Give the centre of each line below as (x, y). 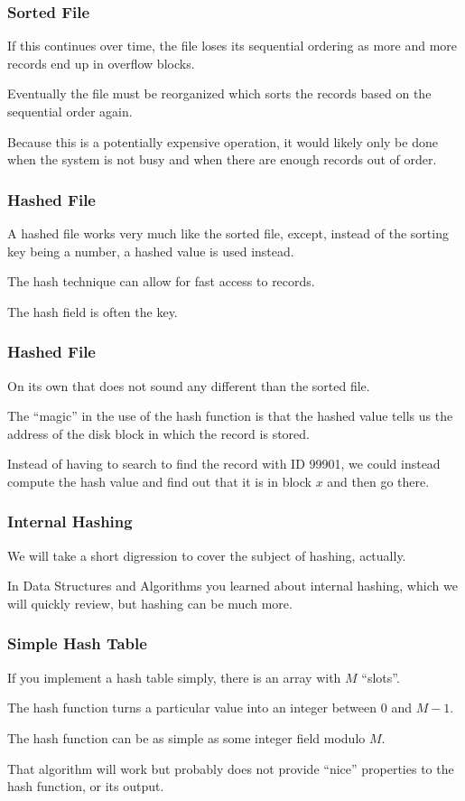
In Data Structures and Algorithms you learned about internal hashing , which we (232, 586)
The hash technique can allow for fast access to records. (161, 281)
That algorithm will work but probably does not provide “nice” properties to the (231, 768)
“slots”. (381, 677)
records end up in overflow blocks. (101, 63)
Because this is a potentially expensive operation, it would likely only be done (223, 141)
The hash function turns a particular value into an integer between (192, 708)
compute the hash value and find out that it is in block (159, 481)
